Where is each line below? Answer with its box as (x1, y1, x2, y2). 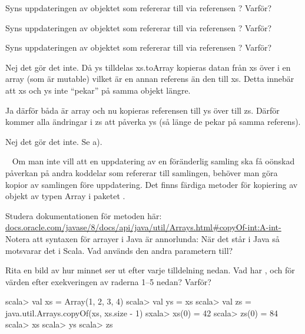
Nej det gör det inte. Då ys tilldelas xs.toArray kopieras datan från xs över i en (5, 61, 291, 73)
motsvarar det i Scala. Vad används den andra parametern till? (5, 244, 233, 256)
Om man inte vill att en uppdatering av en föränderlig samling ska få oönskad (12, 155, 295, 167)
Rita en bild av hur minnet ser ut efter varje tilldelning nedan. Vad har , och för (5, 264, 295, 276)
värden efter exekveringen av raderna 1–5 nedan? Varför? (5, 275, 211, 287)
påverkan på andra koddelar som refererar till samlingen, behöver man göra (5, 166, 278, 178)
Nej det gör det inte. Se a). (5, 135, 102, 147)
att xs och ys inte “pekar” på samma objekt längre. (5, 84, 191, 96)
